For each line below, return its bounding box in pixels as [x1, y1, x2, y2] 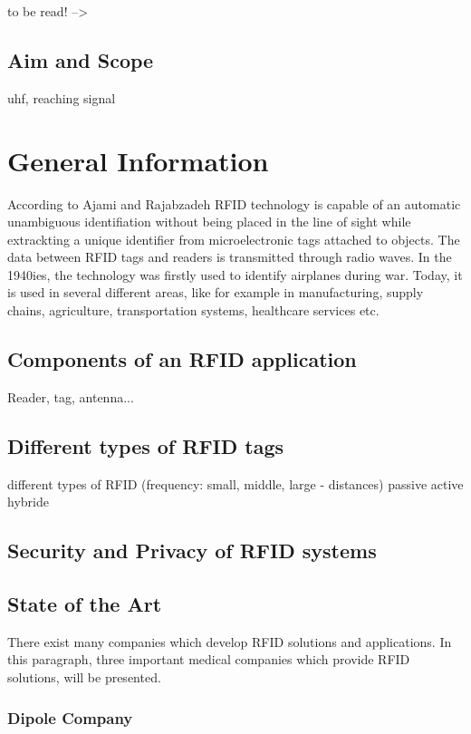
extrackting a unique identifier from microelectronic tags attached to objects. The [7, 229, 460, 248]
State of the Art [7, 590, 162, 618]
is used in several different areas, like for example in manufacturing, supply [7, 283, 424, 302]
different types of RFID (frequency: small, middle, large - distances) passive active [7, 474, 464, 493]
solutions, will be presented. [7, 668, 161, 687]
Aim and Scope [7, 45, 154, 73]
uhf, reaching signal [7, 88, 116, 107]
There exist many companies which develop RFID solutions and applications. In [7, 632, 452, 651]
